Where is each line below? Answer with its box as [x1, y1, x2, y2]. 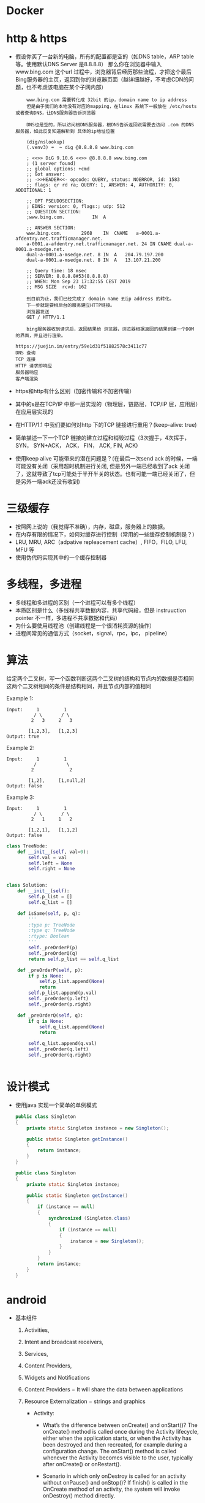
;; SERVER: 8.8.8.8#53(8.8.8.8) [26, 273, 109, 280]
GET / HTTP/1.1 [26, 314, 65, 321]
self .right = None [28, 866, 75, 872]
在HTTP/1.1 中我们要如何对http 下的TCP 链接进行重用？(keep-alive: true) [15, 421, 197, 429]
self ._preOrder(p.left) [28, 996, 89, 1002]
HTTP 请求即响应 [15, 363, 53, 369]
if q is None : [28, 1018, 64, 1024]
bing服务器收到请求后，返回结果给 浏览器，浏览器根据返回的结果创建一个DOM [26, 326, 195, 332]
